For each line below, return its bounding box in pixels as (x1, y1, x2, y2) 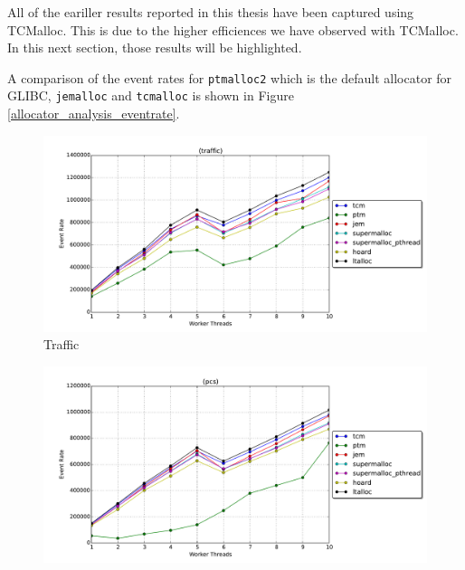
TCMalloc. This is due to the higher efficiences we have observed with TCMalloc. (7, 20, 459, 39)
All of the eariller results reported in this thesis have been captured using (7, 3, 414, 21)
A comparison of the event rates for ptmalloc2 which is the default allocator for (7, 68, 452, 87)
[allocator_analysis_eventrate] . (7, 104, 180, 123)
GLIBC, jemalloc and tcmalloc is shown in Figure (7, 86, 294, 105)
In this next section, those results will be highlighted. (7, 38, 302, 57)
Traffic (43, 335, 80, 354)
